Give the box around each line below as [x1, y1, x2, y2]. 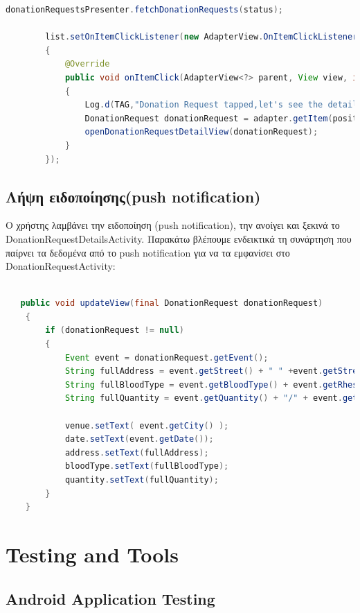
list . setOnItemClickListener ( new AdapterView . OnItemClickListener [45, 32, 358, 42]
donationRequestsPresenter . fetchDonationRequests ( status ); [6, 5, 283, 15]
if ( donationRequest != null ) [45, 325, 184, 336]
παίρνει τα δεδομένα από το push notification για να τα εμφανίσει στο [6, 245, 290, 259]
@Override [64, 59, 110, 69]
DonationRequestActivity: [6, 259, 116, 273]
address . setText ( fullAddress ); [64, 447, 209, 458]
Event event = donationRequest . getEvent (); [64, 352, 269, 363]
